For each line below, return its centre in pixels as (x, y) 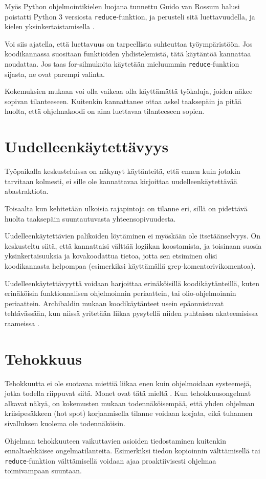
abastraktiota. (27, 191)
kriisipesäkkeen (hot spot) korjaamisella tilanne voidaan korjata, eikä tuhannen (129, 413)
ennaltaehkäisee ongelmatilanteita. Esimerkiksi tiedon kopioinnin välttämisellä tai (132, 451)
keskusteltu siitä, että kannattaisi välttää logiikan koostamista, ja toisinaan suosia (133, 245)
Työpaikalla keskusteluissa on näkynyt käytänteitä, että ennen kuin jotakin (123, 171)
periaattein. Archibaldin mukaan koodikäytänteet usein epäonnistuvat (114, 303)
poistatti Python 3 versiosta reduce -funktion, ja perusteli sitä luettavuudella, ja (130, 16)
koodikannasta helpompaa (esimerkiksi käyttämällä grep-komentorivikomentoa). (130, 265)
